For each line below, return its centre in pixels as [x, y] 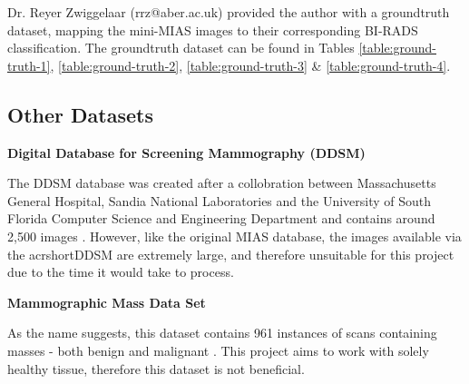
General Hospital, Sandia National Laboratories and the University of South [220, 200]
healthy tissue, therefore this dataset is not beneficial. [156, 368]
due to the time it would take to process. [121, 272]
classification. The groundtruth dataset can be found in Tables [181, 48]
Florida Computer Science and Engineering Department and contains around [221, 218]
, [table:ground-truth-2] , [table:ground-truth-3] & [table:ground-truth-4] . [250, 65]
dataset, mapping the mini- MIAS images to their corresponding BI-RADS [213, 30]
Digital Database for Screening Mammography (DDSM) [186, 152]
